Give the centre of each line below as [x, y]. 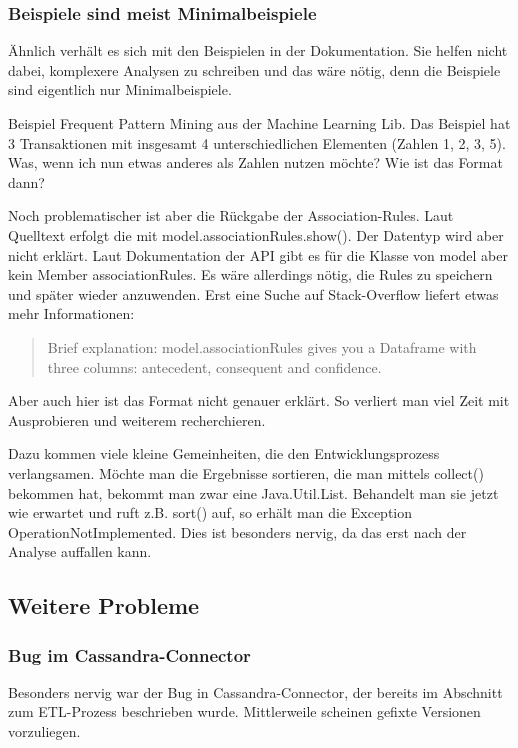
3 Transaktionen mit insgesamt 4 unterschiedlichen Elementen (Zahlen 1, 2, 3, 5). [257, 142]
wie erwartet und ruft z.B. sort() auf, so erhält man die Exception [210, 512]
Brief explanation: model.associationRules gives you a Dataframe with [262, 346]
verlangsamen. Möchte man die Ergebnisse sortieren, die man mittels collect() [246, 472]
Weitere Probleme [104, 605]
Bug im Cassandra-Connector [129, 654]
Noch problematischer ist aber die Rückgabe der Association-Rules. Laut [231, 215]
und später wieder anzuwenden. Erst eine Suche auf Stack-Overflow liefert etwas [253, 293]
